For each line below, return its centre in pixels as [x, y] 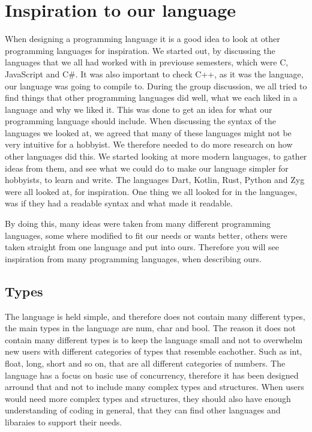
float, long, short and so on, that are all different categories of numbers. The [145, 363]
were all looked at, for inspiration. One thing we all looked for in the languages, [151, 191]
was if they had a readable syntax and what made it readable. [119, 203]
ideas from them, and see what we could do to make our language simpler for [147, 168]
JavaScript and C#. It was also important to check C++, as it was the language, [154, 73]
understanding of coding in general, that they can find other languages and [143, 410]
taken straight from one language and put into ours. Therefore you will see [142, 247]
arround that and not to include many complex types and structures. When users [154, 387]
